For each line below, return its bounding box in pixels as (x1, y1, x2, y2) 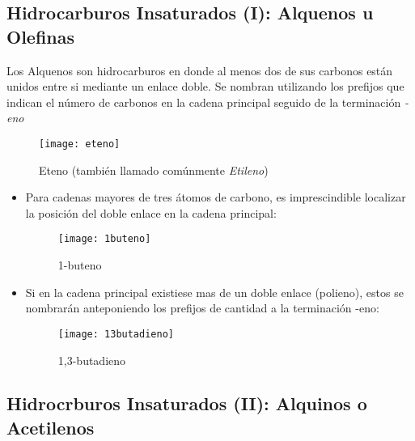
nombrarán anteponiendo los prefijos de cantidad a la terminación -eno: (25, 299, 379, 316)
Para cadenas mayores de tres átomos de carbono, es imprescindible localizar (25, 189, 406, 206)
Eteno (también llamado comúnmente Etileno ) (39, 161, 269, 178)
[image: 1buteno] (57, 233, 151, 245)
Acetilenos (6, 414, 95, 439)
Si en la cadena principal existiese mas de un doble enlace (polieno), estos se (25, 283, 404, 300)
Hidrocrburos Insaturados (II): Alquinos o (6, 391, 367, 416)
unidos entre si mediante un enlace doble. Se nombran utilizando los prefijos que (6, 78, 404, 95)
